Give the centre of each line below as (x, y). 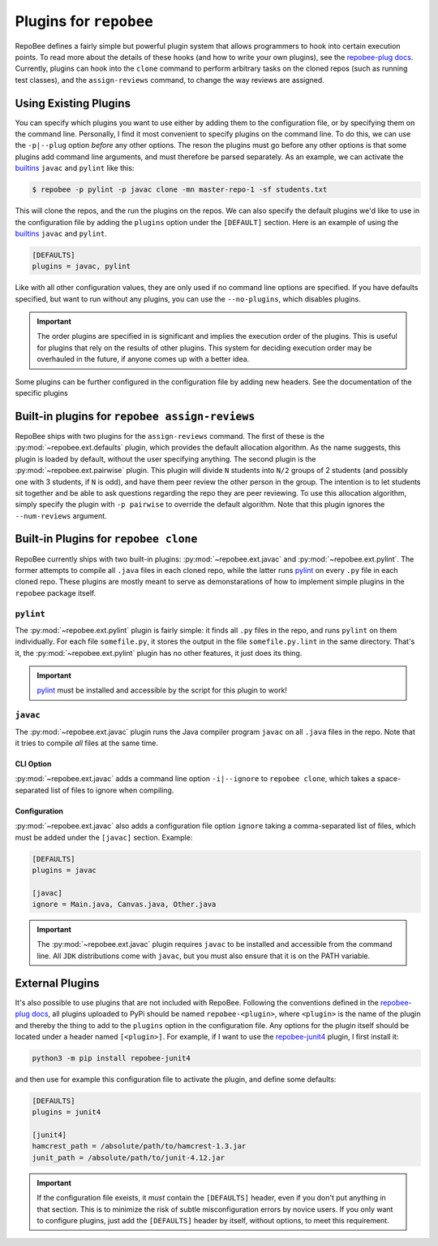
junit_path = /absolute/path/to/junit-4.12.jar (128, 1157)
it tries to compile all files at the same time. (86, 743)
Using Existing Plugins (73, 103)
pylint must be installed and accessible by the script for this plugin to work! (162, 690)
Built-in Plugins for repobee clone (106, 539)
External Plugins (58, 983)
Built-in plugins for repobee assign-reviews (135, 416)
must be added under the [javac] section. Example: (104, 837)
